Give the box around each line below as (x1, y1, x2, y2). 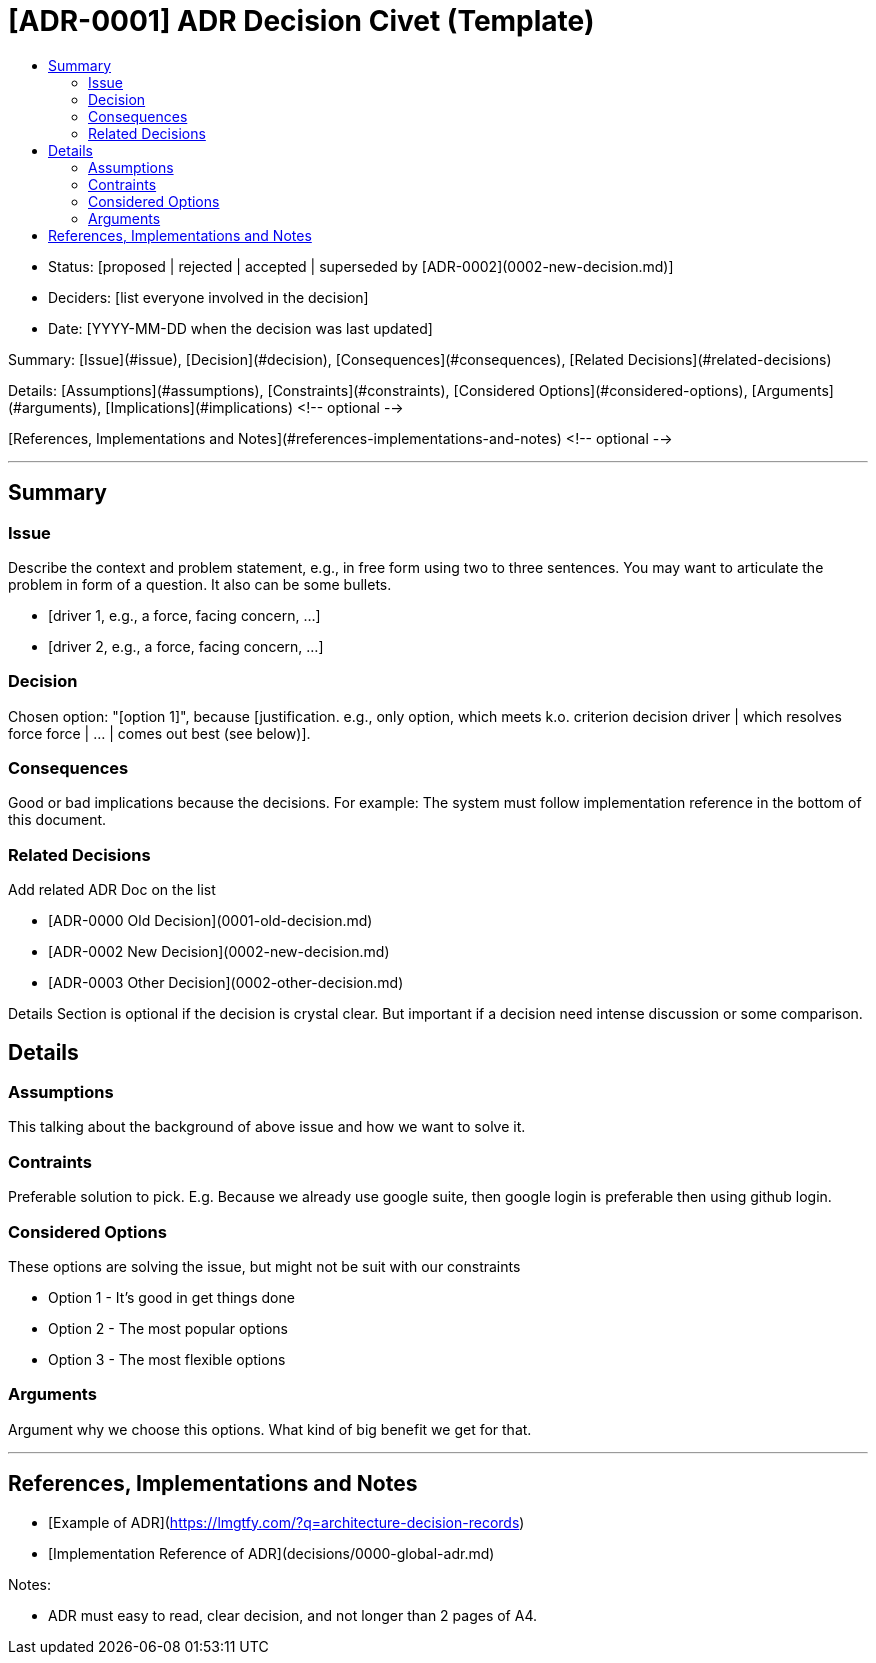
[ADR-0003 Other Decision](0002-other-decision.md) (48, 974, 404, 992)
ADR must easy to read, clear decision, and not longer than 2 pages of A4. (48, 1606, 537, 1624)
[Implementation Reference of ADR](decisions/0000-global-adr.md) (48, 1544, 495, 1562)
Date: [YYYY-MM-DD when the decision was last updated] (48, 319, 433, 337)
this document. (8, 811, 107, 829)
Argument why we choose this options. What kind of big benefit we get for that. (8, 1420, 532, 1438)
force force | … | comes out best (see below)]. (8, 724, 311, 742)
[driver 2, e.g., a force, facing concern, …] (48, 637, 324, 655)
